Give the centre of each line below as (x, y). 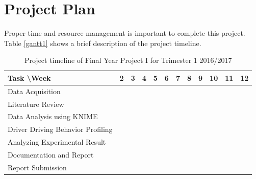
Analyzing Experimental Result (57, 142)
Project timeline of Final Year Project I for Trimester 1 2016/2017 (128, 60)
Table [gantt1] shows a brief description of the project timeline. (103, 43)
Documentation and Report (51, 154)
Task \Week (29, 77)
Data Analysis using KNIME (53, 116)
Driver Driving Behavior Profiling (60, 129)
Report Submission (37, 167)
